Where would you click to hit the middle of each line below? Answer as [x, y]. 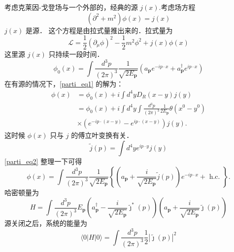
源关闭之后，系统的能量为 [46, 223]
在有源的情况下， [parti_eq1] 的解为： [64, 83]
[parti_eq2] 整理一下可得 [43, 161]
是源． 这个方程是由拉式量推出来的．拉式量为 [99, 30]
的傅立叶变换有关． [102, 135]
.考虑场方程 [177, 7]
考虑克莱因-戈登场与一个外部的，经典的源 [71, 7]
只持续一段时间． [76, 54]
